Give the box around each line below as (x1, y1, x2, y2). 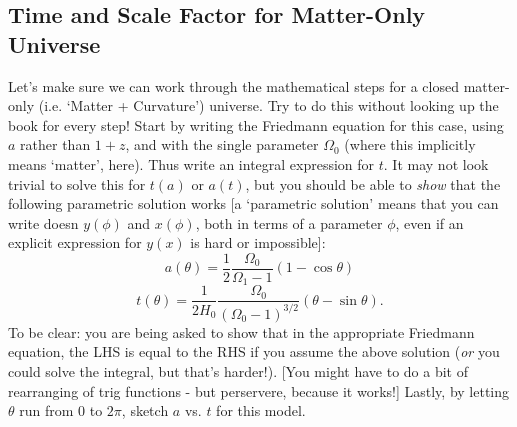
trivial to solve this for (8, 173, 146, 194)
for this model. (216, 400, 306, 421)
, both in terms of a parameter (195, 212, 383, 233)
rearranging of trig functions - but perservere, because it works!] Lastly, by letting (8, 380, 510, 401)
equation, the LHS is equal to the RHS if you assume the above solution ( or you (8, 341, 500, 362)
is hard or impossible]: (190, 232, 326, 253)
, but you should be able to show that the (245, 173, 501, 194)
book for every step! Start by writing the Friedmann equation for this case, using (8, 114, 504, 135)
